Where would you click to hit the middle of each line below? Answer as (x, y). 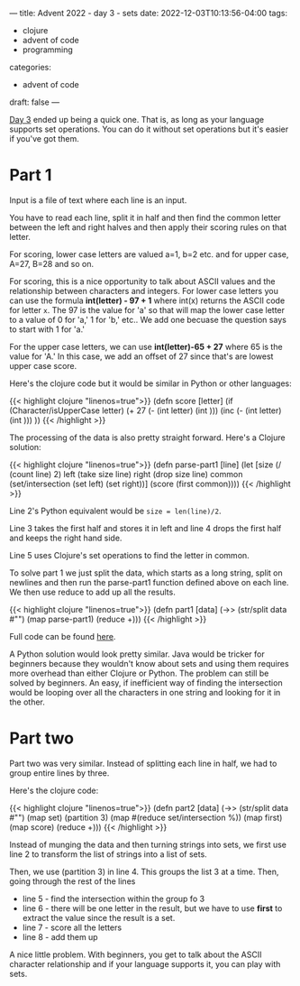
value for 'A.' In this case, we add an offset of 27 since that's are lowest (141, 356)
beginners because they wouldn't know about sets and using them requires (150, 663)
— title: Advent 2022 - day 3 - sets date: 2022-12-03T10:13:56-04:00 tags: (149, 13)
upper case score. (43, 365)
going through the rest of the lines (73, 881)
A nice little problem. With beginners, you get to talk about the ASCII (136, 954)
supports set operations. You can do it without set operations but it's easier (149, 129)
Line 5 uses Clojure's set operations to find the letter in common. (129, 555)
